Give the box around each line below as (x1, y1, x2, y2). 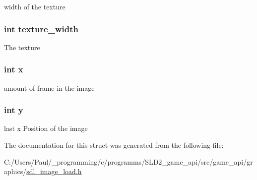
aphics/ (4, 166, 27, 177)
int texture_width (4, 22, 78, 35)
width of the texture (4, 1, 65, 11)
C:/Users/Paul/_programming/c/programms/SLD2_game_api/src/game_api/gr (4, 156, 253, 167)
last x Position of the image (4, 123, 88, 133)
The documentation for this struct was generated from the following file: (4, 140, 224, 150)
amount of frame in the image (4, 82, 95, 93)
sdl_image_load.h (26, 166, 82, 177)
